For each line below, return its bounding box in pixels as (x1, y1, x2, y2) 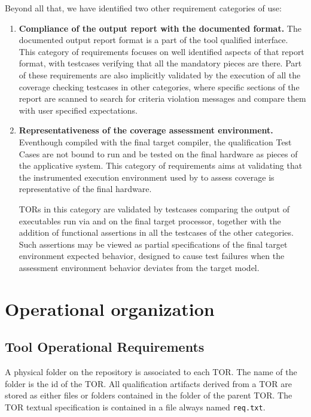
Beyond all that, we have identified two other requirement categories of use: (5, 2, 282, 14)
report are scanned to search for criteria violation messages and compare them (19, 92, 306, 105)
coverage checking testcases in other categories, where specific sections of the (19, 80, 300, 93)
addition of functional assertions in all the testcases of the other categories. (19, 226, 294, 239)
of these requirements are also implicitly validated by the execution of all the (19, 68, 301, 81)
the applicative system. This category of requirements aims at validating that (19, 159, 303, 172)
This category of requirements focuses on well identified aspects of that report (19, 45, 304, 57)
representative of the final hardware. (19, 182, 152, 195)
